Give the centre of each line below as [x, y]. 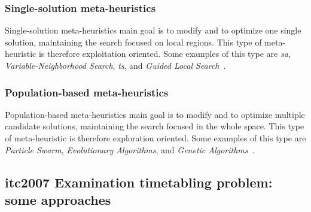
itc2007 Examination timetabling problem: [139, 182]
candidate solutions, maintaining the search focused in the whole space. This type [155, 126]
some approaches [58, 199]
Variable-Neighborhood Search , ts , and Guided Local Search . [115, 65]
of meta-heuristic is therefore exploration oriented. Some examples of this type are [155, 138]
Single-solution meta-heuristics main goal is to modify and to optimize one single [153, 30]
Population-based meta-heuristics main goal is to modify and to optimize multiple [155, 114]
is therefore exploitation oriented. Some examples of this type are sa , [164, 54]
